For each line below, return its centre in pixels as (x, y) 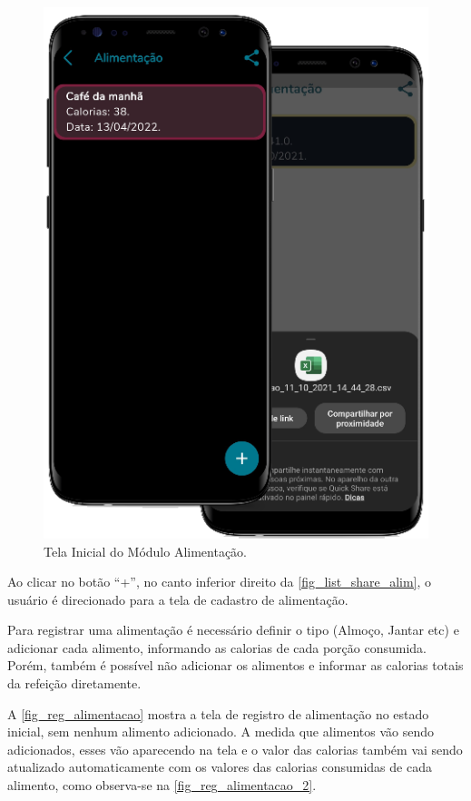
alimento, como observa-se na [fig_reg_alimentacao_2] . (162, 785)
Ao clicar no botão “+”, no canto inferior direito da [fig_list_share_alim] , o (220, 582)
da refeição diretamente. (74, 683)
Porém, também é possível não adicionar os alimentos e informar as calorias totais (235, 665)
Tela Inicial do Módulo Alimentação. (146, 551)
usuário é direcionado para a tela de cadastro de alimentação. (178, 599)
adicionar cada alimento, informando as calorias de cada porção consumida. (217, 647)
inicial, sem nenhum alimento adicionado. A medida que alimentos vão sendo (221, 732)
